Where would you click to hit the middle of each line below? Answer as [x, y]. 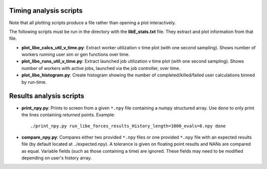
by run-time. [34, 82]
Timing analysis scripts [46, 11]
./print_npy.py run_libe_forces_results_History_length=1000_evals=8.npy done [128, 126]
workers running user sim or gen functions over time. [76, 55]
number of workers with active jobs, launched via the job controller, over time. [101, 68]
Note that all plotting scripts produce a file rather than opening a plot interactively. [92, 23]
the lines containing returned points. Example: [68, 115]
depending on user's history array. [57, 158]
